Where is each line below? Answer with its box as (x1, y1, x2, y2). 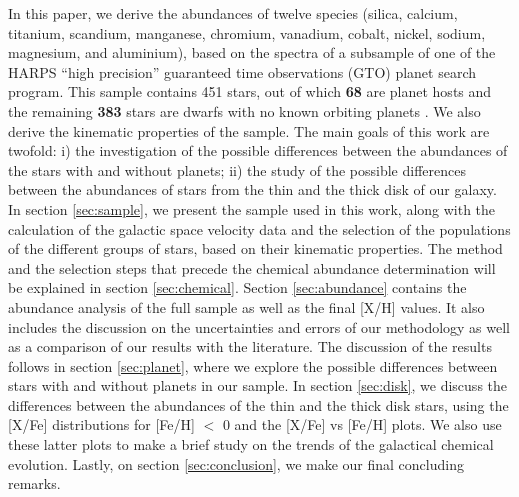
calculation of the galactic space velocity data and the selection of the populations (8, 218, 511, 239)
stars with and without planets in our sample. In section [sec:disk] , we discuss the (8, 375, 508, 396)
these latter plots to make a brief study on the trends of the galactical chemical (8, 434, 494, 455)
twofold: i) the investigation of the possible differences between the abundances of (8, 140, 508, 161)
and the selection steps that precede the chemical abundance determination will (8, 257, 496, 278)
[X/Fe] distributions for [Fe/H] (8, 414, 195, 435)
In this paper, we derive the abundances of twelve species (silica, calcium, (8, 3, 458, 23)
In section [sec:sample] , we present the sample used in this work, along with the (8, 198, 496, 219)
